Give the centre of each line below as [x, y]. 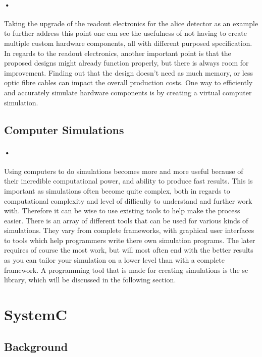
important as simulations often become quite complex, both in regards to [117, 190]
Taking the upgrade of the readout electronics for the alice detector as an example [131, 23]
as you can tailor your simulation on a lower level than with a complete [114, 260]
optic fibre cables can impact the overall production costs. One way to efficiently [128, 82]
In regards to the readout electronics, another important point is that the [118, 53]
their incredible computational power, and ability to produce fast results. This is [128, 181]
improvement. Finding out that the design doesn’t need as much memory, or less [129, 72]
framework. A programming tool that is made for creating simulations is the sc [126, 270]
